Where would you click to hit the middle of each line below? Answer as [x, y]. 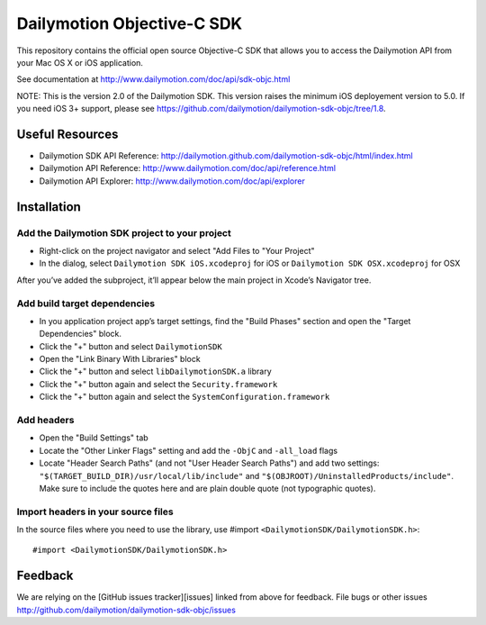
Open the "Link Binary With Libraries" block [120, 359]
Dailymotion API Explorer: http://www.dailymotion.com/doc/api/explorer [172, 181]
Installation [49, 207]
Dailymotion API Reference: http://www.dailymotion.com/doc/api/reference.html [188, 168]
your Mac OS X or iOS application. [80, 62]
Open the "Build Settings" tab [94, 438]
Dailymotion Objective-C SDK [130, 23]
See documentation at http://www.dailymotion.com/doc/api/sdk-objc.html [153, 79]
